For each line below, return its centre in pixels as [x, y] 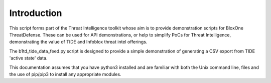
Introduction [36, 13]
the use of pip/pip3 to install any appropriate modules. [65, 74]
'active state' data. [28, 58]
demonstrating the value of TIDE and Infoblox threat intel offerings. [78, 42]
